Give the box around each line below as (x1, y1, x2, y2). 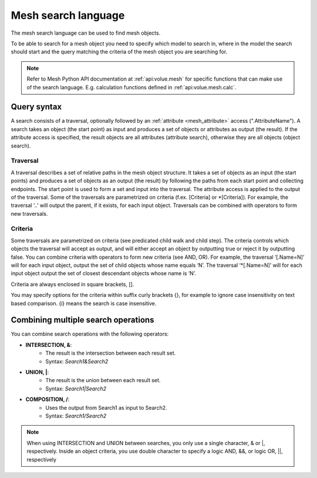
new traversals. (11, 210, 48, 217)
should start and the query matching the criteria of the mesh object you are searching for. (11, 48, 228, 55)
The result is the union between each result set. (45, 377, 161, 384)
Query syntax (11, 102, 62, 112)
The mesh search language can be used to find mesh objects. (11, 29, 161, 36)
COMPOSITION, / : (25, 396, 70, 403)
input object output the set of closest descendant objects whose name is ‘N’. (11, 270, 196, 277)
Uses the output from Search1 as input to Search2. (45, 404, 167, 411)
